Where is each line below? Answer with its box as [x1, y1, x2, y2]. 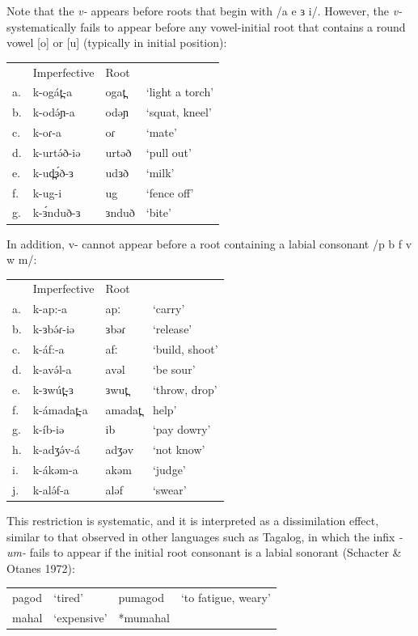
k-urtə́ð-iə [32, 143, 81, 160]
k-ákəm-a [32, 461, 78, 478]
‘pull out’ [146, 143, 192, 160]
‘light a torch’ [146, 83, 214, 100]
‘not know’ [152, 441, 205, 458]
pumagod [118, 589, 164, 606]
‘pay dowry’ [152, 421, 211, 438]
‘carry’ [152, 300, 185, 317]
